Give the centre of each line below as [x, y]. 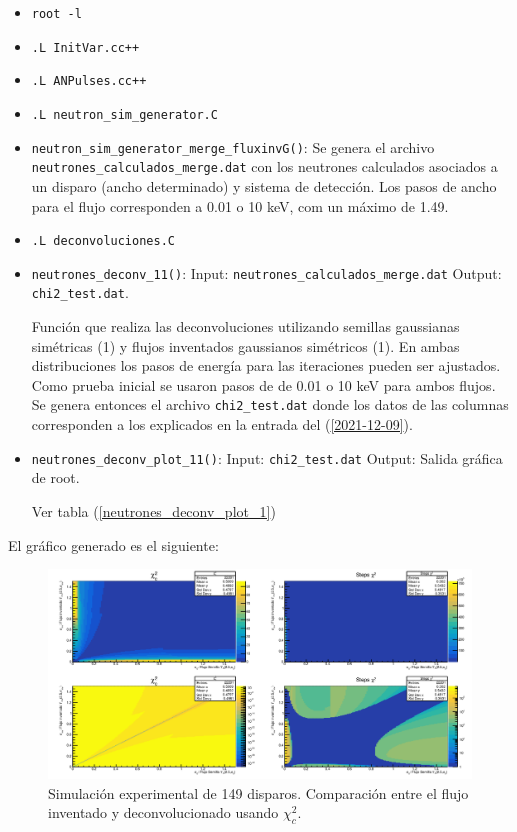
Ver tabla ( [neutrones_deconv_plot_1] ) [153, 510]
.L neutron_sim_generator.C [124, 114]
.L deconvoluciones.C [103, 241]
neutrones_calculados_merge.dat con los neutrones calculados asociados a [264, 166]
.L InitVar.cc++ [85, 47]
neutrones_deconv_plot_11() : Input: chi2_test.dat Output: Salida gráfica [267, 457]
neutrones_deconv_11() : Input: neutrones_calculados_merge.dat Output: [266, 272]
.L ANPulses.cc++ [89, 81]
